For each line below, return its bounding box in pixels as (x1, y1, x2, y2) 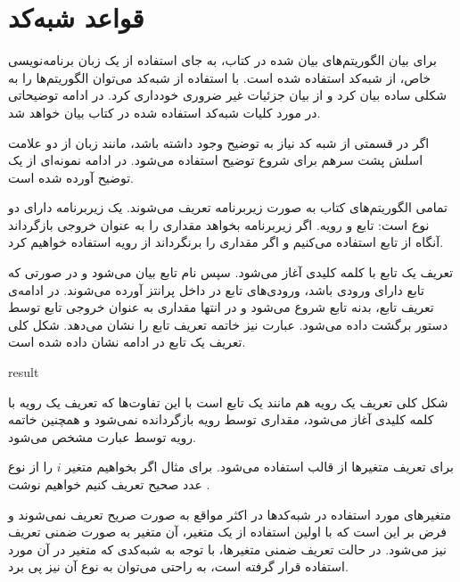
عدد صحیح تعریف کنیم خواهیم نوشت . (8, 475, 210, 493)
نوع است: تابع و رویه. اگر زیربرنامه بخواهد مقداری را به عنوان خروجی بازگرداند (8, 215, 430, 234)
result (8, 363, 39, 381)
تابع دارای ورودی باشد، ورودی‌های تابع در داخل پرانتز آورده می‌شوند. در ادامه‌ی (8, 280, 424, 299)
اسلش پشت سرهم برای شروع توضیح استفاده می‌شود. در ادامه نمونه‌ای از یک (8, 151, 423, 169)
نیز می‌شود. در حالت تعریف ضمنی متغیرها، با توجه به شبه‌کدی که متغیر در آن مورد (8, 539, 447, 558)
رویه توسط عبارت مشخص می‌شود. (8, 427, 196, 446)
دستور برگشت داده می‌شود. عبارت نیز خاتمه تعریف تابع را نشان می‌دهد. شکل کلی (8, 315, 448, 333)
